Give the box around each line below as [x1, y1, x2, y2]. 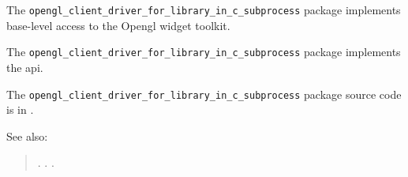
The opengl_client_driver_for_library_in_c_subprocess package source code [6, 85, 402, 102]
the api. [6, 58, 43, 75]
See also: [6, 127, 48, 144]
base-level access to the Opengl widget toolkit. [6, 17, 230, 33]
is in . [6, 101, 34, 118]
